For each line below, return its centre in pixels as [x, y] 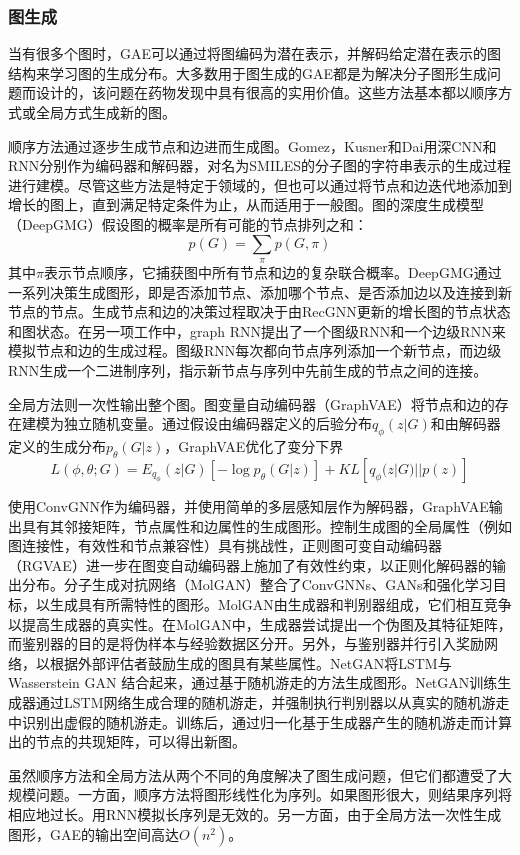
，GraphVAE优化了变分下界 [254, 445]
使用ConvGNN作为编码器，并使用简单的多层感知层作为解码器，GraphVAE [248, 506]
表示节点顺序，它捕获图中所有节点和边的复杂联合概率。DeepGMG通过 [272, 271]
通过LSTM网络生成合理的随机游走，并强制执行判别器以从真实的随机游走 [272, 702]
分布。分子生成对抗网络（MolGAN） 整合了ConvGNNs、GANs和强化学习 [257, 584]
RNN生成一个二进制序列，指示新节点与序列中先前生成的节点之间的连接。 [248, 369]
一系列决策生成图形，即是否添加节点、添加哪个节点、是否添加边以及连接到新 [260, 291]
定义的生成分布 [57, 445]
